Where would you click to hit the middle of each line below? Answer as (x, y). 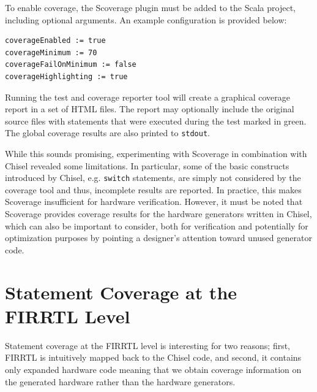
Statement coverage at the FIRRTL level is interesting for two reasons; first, (148, 345)
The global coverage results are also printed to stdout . (107, 133)
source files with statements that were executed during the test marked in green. (156, 121)
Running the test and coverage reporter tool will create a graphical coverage (148, 97)
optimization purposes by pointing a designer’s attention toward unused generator (158, 238)
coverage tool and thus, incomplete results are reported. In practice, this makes (153, 189)
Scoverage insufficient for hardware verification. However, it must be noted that (154, 202)
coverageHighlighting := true (66, 76)
